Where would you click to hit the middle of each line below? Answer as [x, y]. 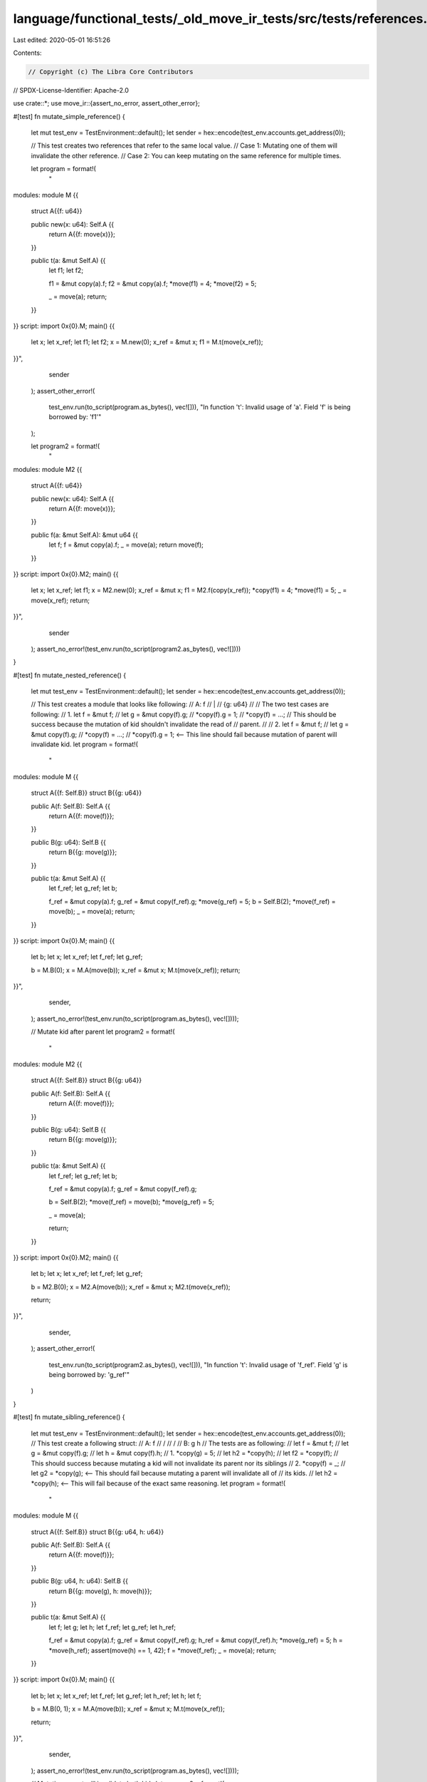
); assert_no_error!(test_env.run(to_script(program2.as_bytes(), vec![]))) [136, 649]
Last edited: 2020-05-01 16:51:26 [62, 40]
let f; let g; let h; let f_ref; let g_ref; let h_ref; [112, 1627]
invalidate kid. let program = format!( [85, 744]
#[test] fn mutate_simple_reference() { [69, 116]
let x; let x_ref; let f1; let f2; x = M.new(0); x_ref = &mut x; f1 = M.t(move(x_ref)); [147, 342]
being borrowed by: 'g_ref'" [89, 1375]
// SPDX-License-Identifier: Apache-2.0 [71, 90]
